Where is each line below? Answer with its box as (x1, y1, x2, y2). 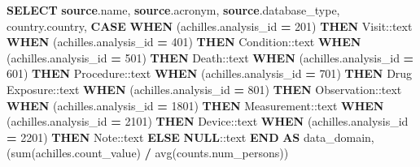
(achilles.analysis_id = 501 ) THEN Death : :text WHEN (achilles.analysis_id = (7, 49, 414, 66)
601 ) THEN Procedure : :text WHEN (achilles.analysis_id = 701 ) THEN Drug (7, 65, 413, 82)
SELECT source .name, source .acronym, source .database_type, (7, 2, 340, 18)
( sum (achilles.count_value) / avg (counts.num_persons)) (7, 144, 289, 161)
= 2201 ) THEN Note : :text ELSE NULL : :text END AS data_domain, (7, 128, 374, 145)
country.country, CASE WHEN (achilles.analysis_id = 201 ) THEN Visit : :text (7, 17, 413, 34)
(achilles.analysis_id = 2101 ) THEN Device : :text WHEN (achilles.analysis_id (7, 113, 409, 130)
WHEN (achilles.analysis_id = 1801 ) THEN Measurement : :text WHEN (7, 96, 384, 113)
